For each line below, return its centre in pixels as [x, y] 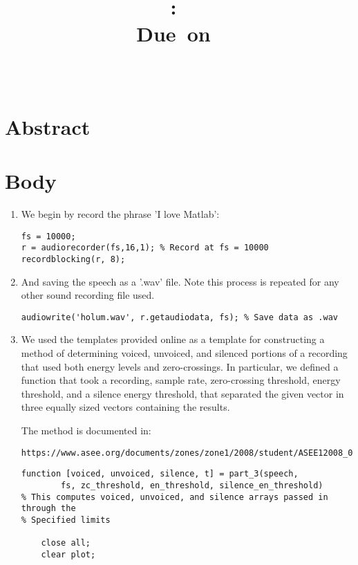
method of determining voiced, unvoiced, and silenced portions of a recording [184, 353]
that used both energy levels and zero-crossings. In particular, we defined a [180, 366]
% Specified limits [66, 520]
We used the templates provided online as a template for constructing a [173, 339]
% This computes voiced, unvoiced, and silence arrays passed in [175, 497]
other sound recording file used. [88, 295]
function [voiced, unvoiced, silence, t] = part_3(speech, [160, 474]
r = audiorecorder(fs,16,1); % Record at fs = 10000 [145, 248]
